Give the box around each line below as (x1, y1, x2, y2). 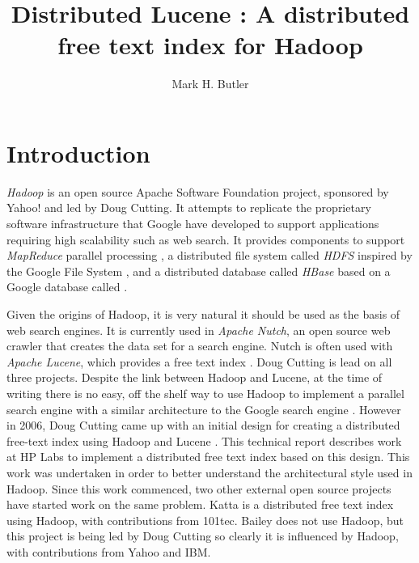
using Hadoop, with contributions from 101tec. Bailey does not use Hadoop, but (6, 511, 404, 528)
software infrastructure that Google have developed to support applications (6, 215, 379, 232)
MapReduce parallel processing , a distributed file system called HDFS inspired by (6, 247, 413, 264)
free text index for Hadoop (57, 28, 363, 61)
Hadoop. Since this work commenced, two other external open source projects (6, 480, 391, 497)
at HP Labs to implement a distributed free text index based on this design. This (6, 448, 410, 465)
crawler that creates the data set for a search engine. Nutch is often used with (6, 337, 393, 354)
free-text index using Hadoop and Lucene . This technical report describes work (6, 432, 402, 449)
